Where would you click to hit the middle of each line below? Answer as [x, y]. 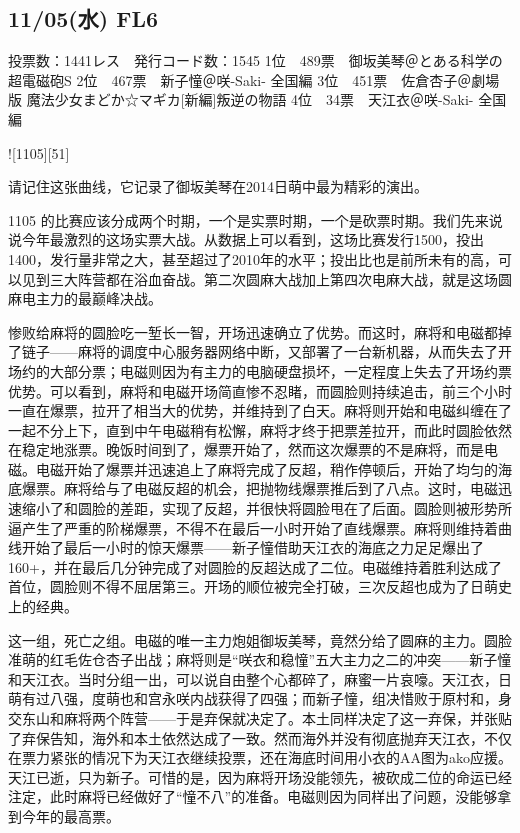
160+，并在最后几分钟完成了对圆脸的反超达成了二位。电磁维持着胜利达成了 [255, 566]
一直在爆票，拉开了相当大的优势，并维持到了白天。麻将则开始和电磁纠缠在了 [260, 410]
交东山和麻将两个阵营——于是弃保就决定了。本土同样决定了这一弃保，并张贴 [260, 718]
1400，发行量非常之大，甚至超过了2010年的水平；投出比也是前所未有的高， [253, 258]
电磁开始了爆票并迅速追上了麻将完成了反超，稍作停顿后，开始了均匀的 [266, 468]
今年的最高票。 [70, 815]
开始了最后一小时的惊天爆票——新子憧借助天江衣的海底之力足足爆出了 [252, 547]
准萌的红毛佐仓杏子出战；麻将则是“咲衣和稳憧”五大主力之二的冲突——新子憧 [260, 659]
